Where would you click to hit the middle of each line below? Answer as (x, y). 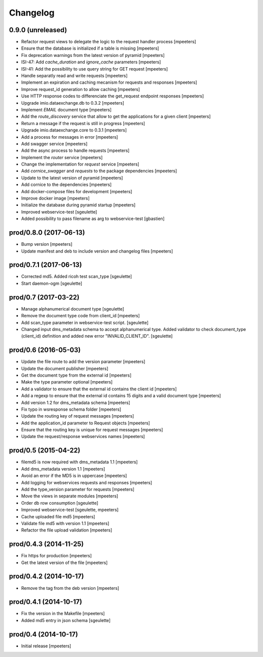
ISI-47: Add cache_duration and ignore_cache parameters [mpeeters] (91, 62)
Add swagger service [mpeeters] (54, 144)
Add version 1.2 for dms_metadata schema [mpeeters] (76, 402)
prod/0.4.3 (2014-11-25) (46, 544)
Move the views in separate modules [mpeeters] (70, 496)
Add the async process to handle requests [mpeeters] (75, 150)
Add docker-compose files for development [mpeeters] (77, 191)
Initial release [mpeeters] (46, 646)
